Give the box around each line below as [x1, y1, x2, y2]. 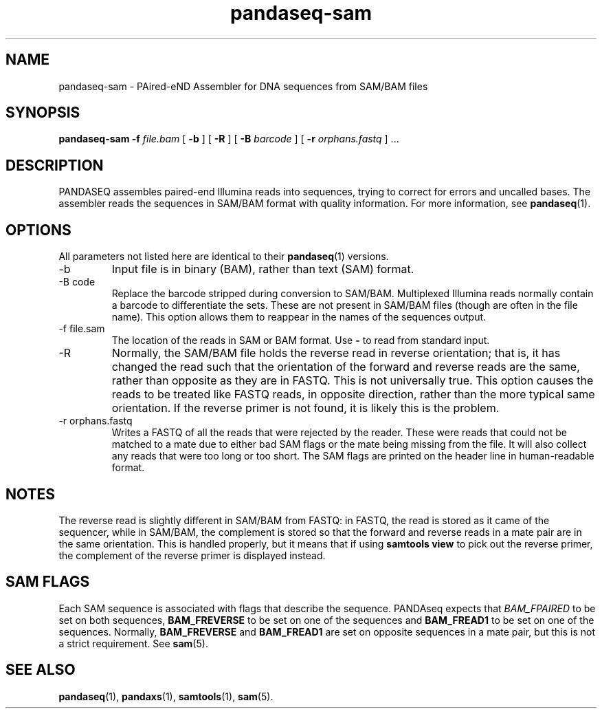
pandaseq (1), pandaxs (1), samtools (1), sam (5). [58, 690, 274, 702]
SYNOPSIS [5, 104, 80, 122]
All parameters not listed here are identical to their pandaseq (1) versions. [58, 250, 389, 263]
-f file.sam [58, 323, 105, 335]
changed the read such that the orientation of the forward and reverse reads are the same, [111, 360, 580, 374]
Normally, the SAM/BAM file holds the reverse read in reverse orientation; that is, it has [111, 346, 561, 360]
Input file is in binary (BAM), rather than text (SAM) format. [111, 262, 414, 277]
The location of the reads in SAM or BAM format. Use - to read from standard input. [111, 334, 490, 347]
